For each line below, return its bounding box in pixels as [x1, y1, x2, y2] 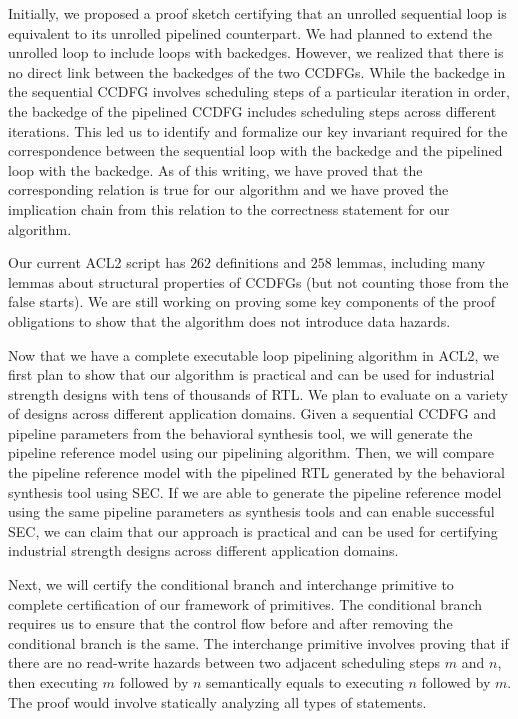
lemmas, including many [336, 252, 486, 273]
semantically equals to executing [206, 672, 404, 692]
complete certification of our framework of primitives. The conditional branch [8, 593, 482, 614]
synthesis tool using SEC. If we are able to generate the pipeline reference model [8, 481, 502, 502]
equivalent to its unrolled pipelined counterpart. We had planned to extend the [8, 22, 493, 43]
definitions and [215, 252, 307, 273]
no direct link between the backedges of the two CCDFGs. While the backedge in [8, 61, 506, 82]
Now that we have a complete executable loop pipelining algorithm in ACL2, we [8, 344, 499, 365]
